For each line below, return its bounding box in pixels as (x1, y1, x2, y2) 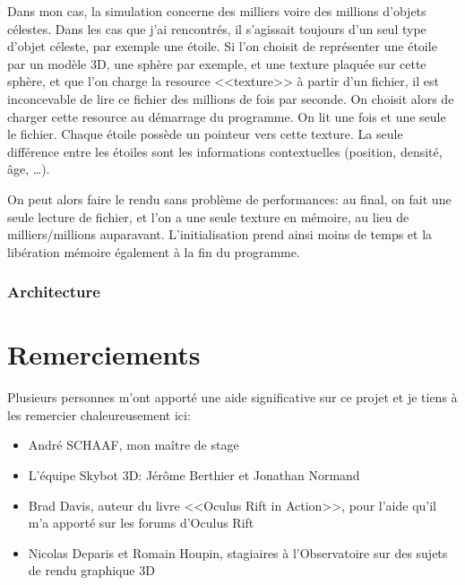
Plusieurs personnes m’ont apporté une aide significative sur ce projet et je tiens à (7, 388, 458, 407)
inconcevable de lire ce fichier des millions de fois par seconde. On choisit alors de (7, 89, 454, 108)
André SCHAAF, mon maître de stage (28, 435, 239, 454)
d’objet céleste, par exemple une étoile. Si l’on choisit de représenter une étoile (7, 37, 437, 56)
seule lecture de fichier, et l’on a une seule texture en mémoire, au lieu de (7, 207, 409, 226)
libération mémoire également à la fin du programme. (7, 242, 300, 261)
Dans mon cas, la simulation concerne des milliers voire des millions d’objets (7, 2, 426, 20)
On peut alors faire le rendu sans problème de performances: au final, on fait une (7, 189, 452, 208)
